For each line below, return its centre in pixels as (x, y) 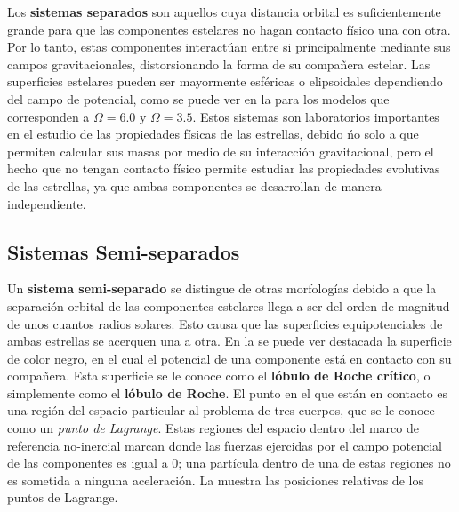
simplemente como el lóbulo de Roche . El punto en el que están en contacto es (228, 392)
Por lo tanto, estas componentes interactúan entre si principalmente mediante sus (229, 47)
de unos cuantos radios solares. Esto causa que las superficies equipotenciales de (225, 323)
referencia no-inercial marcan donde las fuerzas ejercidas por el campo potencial (225, 445)
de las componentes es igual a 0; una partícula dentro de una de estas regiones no (229, 463)
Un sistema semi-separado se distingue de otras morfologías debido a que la (222, 288)
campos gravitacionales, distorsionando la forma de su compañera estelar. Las (219, 64)
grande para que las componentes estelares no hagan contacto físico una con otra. (229, 29)
